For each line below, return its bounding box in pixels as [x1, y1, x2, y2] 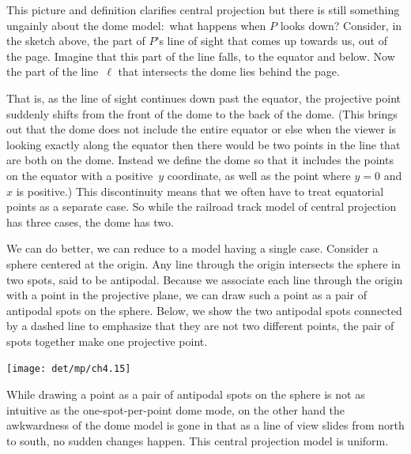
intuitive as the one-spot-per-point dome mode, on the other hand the [6, 401, 345, 418]
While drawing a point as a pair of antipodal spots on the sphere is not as [6, 386, 365, 403]
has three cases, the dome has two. [6, 213, 174, 230]
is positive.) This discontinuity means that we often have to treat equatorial [16, 182, 384, 199]
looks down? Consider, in [280, 17, 402, 33]
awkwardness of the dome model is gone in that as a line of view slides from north [6, 417, 405, 433]
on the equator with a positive [6, 167, 153, 183]
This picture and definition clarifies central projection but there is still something [6, 2, 400, 17]
